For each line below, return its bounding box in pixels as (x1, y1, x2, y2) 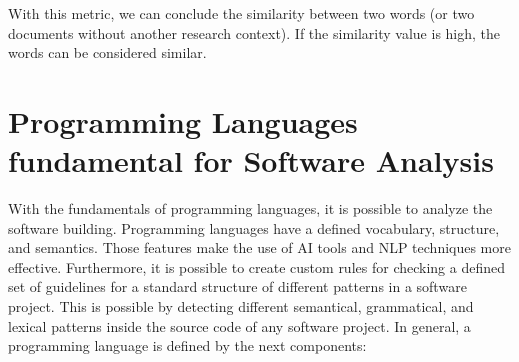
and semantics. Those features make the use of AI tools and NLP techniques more (8, 237, 511, 258)
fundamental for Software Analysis (8, 140, 494, 181)
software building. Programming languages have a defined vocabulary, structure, (8, 217, 500, 238)
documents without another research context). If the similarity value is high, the (8, 22, 501, 43)
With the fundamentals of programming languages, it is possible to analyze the (8, 198, 493, 219)
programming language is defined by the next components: (8, 335, 367, 356)
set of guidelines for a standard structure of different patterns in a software (8, 276, 467, 297)
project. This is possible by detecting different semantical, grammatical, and (8, 296, 474, 317)
